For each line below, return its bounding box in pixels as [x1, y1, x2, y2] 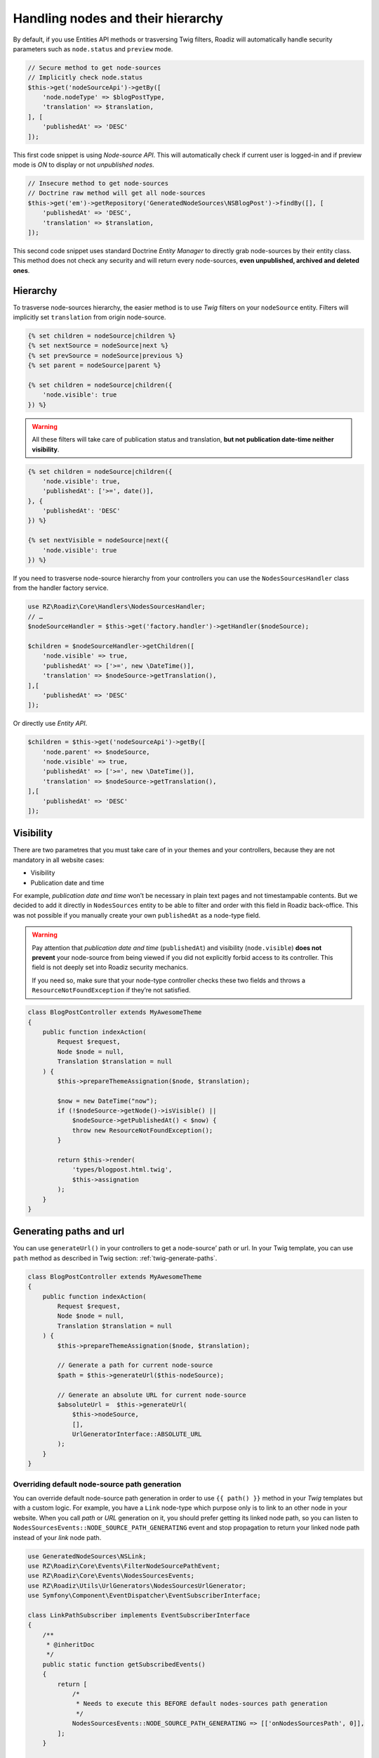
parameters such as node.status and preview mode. [13, 44, 173, 53]
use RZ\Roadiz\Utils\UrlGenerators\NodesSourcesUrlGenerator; [27, 1581, 246, 1589]
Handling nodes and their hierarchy [13, 11, 224, 26]
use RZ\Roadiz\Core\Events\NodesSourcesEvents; [27, 1572, 194, 1580]
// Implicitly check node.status [27, 74, 143, 82]
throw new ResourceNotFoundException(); [72, 1126, 213, 1134]
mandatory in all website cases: [13, 855, 105, 864]
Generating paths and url [13, 1226, 125, 1238]
